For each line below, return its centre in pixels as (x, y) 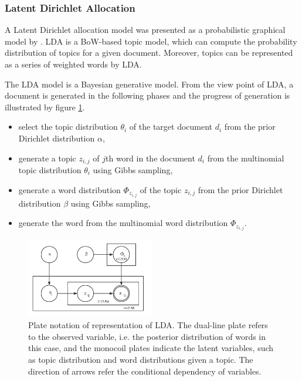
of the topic (161, 189)
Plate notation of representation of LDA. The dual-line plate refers (148, 325)
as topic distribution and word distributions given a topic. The (141, 360)
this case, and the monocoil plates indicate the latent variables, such (151, 348)
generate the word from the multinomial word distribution (123, 223)
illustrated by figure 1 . (45, 107)
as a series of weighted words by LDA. (73, 64)
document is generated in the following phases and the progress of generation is (147, 95)
